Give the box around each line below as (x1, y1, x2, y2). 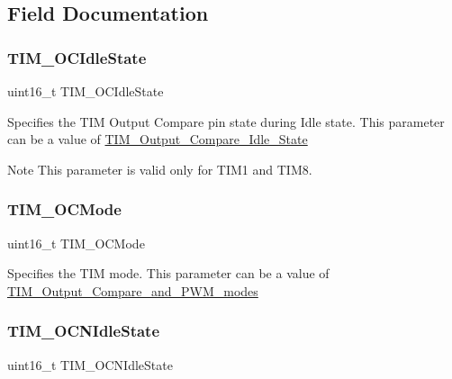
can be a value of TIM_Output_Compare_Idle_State (7, 130, 308, 149)
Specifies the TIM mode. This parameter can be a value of (7, 264, 330, 283)
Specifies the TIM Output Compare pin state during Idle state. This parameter (7, 112, 445, 131)
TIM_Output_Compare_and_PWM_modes (7, 281, 258, 300)
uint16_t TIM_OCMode (7, 233, 145, 252)
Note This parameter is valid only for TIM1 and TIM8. (7, 159, 312, 178)
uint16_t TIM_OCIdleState (7, 82, 164, 100)
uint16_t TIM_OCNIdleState (7, 355, 173, 374)
